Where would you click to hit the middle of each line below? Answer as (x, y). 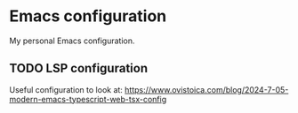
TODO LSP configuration (79, 68)
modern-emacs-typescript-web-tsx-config (88, 99)
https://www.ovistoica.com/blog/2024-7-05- (206, 89)
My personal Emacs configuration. (72, 41)
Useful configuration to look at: (66, 89)
